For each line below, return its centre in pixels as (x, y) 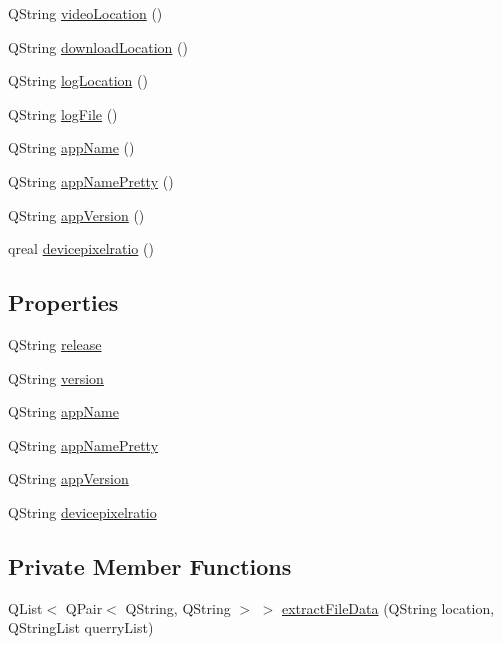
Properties (63, 302)
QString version (56, 377)
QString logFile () (63, 113)
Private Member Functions (150, 565)
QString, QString (178, 607)
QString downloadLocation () (98, 46)
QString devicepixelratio (82, 511)
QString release (55, 343)
